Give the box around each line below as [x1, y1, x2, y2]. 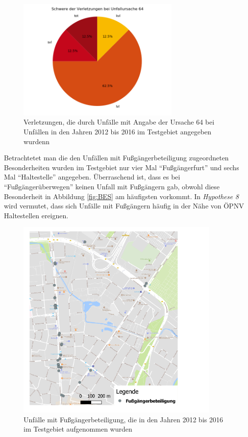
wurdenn [24, 136, 50, 146]
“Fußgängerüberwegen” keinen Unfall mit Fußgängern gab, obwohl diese [4, 181, 220, 191]
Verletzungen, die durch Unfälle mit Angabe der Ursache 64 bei [24, 117, 215, 127]
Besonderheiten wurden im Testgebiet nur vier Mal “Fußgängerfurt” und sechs [4, 162, 239, 172]
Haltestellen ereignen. [4, 210, 69, 220]
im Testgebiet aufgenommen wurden [24, 424, 132, 434]
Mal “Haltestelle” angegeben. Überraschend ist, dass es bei [4, 172, 180, 182]
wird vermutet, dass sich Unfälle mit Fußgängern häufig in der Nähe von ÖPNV [4, 201, 244, 211]
